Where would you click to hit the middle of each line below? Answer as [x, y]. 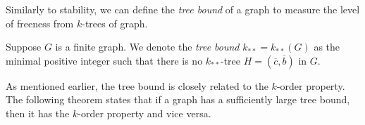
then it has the [38, 113]
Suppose [24, 47]
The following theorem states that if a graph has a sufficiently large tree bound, [178, 99]
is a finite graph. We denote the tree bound [147, 47]
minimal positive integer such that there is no [104, 60]
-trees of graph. [115, 23]
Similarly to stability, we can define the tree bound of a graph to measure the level [183, 9]
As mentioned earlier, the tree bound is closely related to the [137, 85]
